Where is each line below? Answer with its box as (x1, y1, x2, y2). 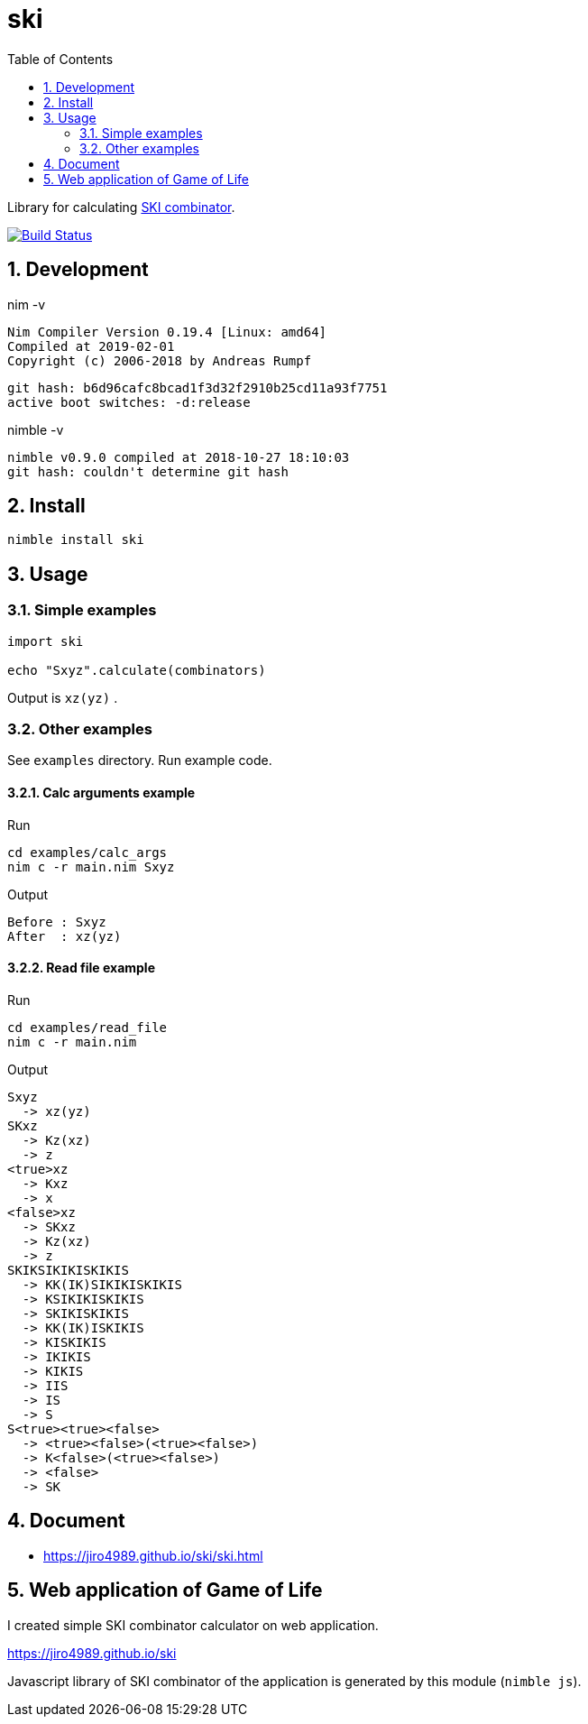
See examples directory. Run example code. (7, 752, 272, 769)
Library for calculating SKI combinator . (7, 198, 235, 215)
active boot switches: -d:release (7, 394, 251, 410)
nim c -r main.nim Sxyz (7, 859, 175, 874)
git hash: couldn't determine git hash (7, 464, 289, 479)
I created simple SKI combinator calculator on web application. (7, 1617, 379, 1633)
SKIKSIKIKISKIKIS (7, 1262, 129, 1277)
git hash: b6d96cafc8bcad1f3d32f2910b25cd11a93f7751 (7, 380, 388, 395)
